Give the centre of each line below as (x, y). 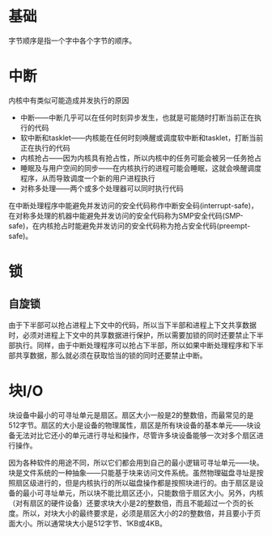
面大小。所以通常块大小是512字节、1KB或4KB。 (88, 523)
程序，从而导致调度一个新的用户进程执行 (87, 178)
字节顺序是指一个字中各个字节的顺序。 (72, 40)
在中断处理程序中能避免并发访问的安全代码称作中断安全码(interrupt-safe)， (134, 205)
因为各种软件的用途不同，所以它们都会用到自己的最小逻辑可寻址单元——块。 (136, 462)
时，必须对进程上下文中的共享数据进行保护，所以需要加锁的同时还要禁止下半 (136, 335)
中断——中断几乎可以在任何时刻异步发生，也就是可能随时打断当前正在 (137, 117)
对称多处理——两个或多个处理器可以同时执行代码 (102, 188)
